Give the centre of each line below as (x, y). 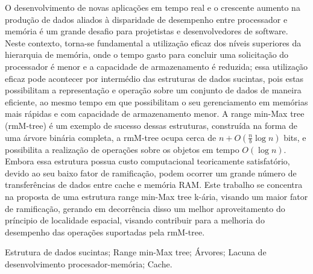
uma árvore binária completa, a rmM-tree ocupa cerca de (111, 137)
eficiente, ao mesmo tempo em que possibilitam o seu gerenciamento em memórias (156, 101)
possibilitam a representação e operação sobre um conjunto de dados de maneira (153, 90)
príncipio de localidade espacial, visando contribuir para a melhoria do (135, 220)
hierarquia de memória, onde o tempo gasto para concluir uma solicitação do (147, 54)
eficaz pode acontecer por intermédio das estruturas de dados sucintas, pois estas (154, 78)
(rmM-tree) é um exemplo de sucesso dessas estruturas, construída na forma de (151, 125)
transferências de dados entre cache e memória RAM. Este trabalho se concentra (154, 185)
